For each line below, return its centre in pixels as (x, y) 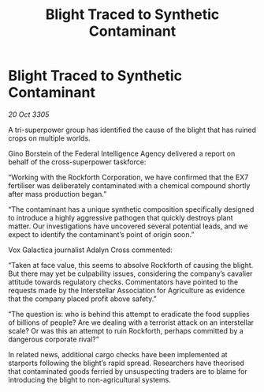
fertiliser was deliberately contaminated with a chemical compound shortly (129, 185)
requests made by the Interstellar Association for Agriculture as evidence (127, 290)
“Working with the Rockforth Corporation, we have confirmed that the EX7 (128, 177)
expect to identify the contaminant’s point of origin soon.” (101, 234)
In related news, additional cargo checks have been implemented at (118, 354)
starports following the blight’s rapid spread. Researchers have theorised (126, 363)
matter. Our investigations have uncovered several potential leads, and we (128, 226)
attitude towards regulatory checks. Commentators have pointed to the (123, 281)
